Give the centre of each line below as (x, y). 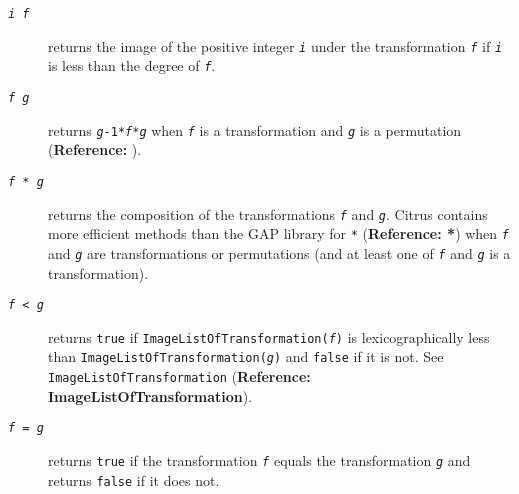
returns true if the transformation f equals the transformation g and (259, 459)
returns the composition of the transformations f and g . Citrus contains (268, 213)
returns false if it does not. (134, 479)
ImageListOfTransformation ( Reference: (179, 376)
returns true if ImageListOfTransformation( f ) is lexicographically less (269, 336)
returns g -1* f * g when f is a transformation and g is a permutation (255, 129)
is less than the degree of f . (132, 65)
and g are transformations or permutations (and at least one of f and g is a (279, 252)
